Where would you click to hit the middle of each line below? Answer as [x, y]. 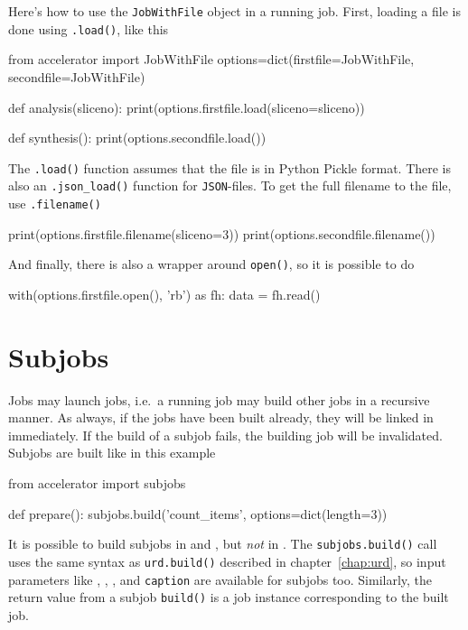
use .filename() [55, 203]
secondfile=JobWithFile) [77, 76]
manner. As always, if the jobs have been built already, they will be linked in [221, 417]
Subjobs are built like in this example [112, 453]
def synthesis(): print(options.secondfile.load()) [137, 138]
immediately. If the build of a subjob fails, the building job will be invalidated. [225, 435]
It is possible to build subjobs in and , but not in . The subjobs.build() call [223, 544]
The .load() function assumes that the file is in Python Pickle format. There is [230, 167]
